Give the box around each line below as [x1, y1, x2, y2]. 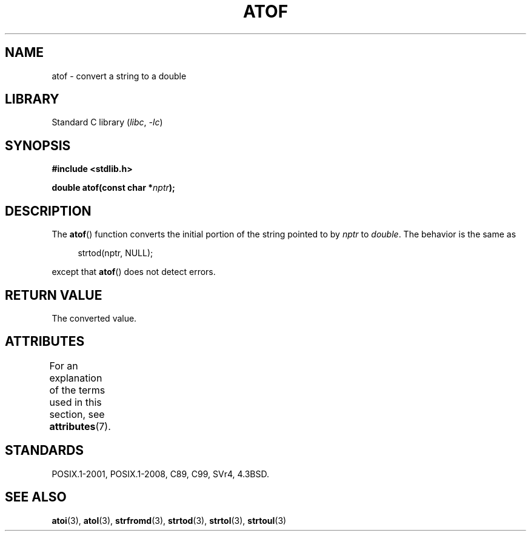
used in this [49, 395, 102, 408]
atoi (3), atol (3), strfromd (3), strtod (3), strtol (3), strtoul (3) [52, 515, 287, 526]
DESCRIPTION [5, 203, 92, 219]
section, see [49, 408, 105, 420]
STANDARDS [5, 443, 84, 458]
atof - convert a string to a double [52, 70, 187, 81]
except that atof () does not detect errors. [52, 266, 216, 277]
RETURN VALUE [5, 287, 102, 303]
